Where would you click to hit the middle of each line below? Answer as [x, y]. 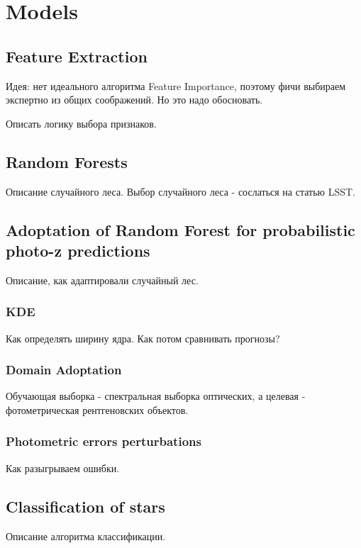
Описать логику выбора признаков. [81, 123]
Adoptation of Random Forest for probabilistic [180, 229]
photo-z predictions [78, 250]
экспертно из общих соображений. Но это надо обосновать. [134, 100]
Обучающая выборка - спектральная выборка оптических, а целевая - [156, 396]
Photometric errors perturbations [104, 441]
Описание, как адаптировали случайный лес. [102, 280]
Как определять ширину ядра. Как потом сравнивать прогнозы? [143, 338]
